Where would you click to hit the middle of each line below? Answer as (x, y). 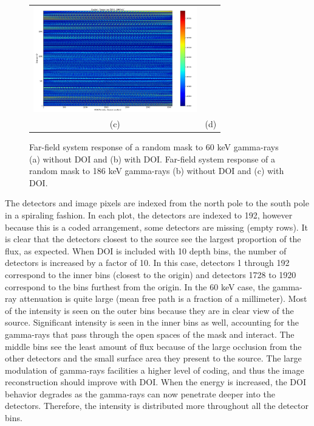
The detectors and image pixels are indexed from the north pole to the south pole (157, 203)
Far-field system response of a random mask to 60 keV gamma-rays (154, 147)
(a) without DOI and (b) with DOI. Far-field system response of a (152, 159)
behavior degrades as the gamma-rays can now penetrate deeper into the (140, 393)
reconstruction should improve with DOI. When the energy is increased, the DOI (155, 382)
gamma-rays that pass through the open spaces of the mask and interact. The (150, 334)
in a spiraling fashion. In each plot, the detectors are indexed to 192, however (149, 215)
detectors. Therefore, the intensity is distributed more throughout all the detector (157, 406)
